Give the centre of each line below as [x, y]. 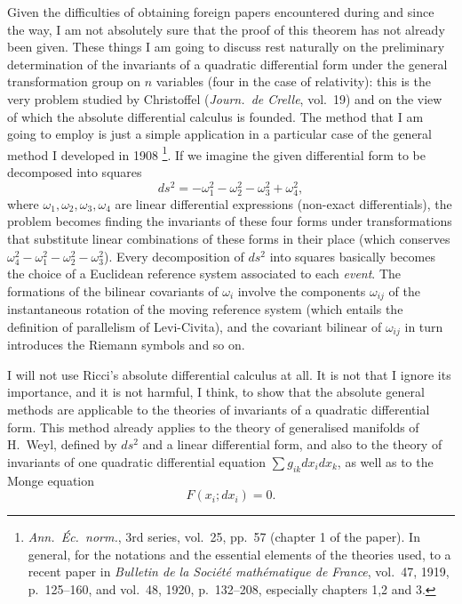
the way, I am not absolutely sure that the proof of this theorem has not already [226, 29]
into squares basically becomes [352, 256]
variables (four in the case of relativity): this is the [293, 81]
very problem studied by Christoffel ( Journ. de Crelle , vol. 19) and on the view [225, 98]
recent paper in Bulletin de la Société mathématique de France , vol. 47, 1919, [239, 572]
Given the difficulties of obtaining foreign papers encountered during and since [221, 12]
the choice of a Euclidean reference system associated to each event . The [204, 274]
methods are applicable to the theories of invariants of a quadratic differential [219, 410]
